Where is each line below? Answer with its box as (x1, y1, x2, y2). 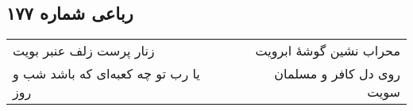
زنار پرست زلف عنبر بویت (13, 41, 155, 60)
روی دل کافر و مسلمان (274, 64, 400, 83)
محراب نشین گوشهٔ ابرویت (255, 41, 400, 60)
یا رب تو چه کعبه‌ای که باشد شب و (13, 64, 200, 83)
